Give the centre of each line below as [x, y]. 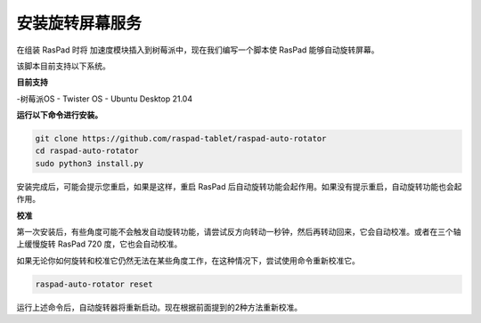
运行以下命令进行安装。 [59, 115]
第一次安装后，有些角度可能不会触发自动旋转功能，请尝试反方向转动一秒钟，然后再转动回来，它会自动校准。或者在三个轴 [239, 232]
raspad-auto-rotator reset [94, 284]
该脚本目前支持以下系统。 [63, 66]
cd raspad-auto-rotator [87, 151]
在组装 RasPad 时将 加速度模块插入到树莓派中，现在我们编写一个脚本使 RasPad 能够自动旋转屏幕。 [198, 50]
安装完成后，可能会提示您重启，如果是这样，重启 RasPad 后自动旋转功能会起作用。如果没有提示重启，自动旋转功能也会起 [239, 186]
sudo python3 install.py [90, 163]
